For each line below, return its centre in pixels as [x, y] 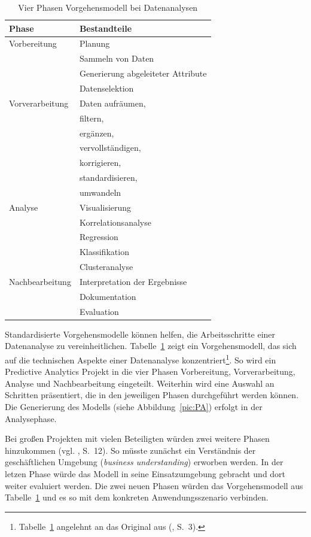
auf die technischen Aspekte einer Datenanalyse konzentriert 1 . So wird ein [141, 359]
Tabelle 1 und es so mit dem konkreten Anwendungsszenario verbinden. [137, 497]
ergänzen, [97, 133]
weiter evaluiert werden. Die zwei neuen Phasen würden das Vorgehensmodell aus [154, 485]
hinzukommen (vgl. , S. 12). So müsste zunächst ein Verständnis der [130, 450]
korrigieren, [100, 163]
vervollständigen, [110, 148]
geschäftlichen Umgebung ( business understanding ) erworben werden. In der [144, 462]
